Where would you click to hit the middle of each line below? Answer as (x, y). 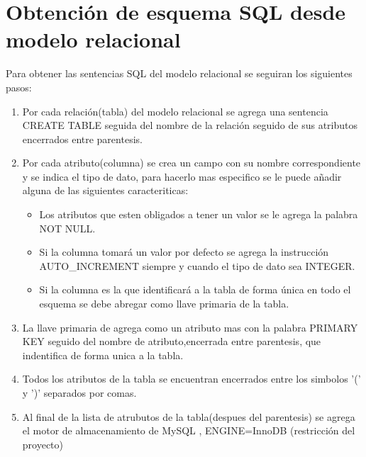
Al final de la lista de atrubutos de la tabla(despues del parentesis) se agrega (189, 416)
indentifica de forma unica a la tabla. (103, 355)
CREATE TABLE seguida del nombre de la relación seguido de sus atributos (190, 125)
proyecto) (43, 444)
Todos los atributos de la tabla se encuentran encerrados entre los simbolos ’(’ (192, 379)
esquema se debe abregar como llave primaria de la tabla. (164, 304)
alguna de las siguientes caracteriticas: (105, 190)
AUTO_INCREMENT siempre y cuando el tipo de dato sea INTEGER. (197, 265)
